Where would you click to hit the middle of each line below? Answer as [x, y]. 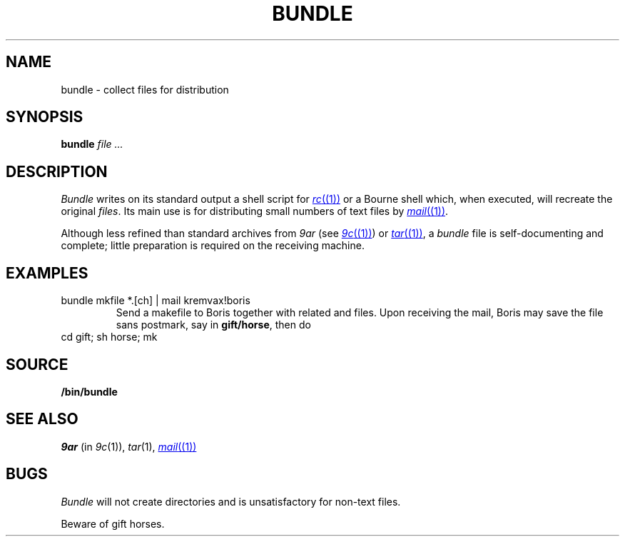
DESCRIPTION [57, 171]
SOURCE [37, 364]
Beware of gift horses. [113, 523]
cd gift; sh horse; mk [109, 337]
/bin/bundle [89, 391]
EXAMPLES [47, 273]
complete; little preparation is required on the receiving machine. [213, 246]
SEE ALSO [42, 419]
